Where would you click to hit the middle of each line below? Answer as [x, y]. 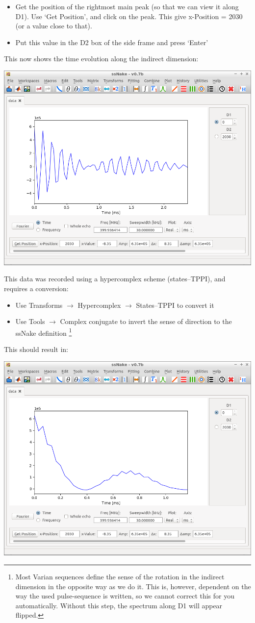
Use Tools [30, 321]
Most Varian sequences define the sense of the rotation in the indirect [120, 576]
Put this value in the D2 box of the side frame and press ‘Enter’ [112, 42]
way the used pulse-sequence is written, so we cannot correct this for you [125, 596]
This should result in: [36, 349]
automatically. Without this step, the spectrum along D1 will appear [119, 605]
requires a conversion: [36, 288]
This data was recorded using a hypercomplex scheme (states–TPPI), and [115, 279]
